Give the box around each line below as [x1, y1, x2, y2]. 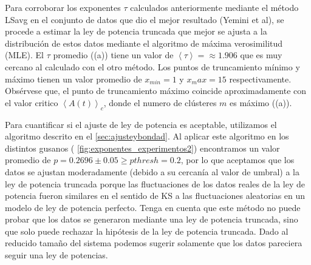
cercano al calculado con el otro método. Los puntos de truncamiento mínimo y [5, 60, 300, 73]
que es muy [240, 49, 282, 61]
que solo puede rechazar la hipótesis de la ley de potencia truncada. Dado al [5, 224, 289, 237]
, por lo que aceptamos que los [180, 153, 295, 166]
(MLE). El [5, 49, 44, 61]
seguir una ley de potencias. [5, 249, 108, 261]
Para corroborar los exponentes [5, 1, 121, 13]
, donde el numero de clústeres [103, 96, 217, 109]
